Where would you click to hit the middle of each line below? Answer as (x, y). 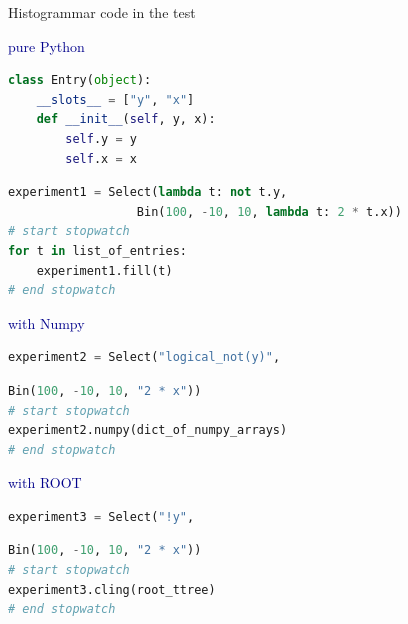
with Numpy (46, 322)
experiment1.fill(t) (104, 270)
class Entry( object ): (80, 80)
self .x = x (101, 158)
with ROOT (45, 482)
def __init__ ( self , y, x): (126, 119)
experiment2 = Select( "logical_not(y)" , (144, 357)
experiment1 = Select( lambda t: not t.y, (148, 192)
